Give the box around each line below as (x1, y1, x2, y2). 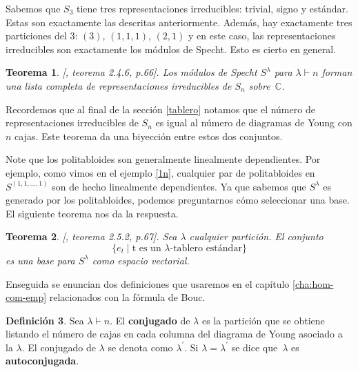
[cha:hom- (292, 276, 334, 291)
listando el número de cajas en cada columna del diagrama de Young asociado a (6, 326, 343, 341)
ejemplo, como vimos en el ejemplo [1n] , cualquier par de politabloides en (6, 165, 315, 179)
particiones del (6, 28, 67, 43)
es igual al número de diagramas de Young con (155, 115, 352, 130)
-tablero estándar (170, 243, 242, 253)
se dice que (231, 340, 278, 354)
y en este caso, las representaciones (188, 28, 336, 43)
